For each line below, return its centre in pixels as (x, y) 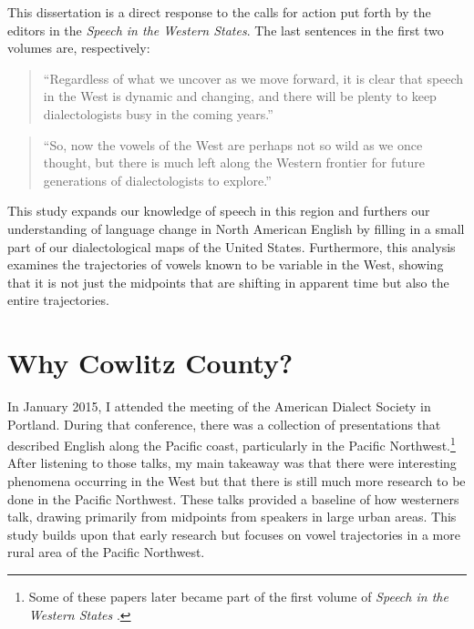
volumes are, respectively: (79, 48)
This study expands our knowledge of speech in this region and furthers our (219, 211)
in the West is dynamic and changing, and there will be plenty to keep (240, 96)
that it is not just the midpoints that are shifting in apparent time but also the (228, 282)
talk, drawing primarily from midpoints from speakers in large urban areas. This (232, 517)
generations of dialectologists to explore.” (157, 180)
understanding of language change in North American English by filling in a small (236, 228)
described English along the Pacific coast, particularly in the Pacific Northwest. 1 (232, 444)
